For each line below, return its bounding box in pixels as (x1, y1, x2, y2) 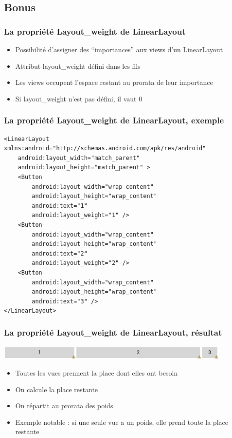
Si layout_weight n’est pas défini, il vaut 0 (15, 93, 143, 103)
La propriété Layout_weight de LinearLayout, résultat (4, 326, 222, 338)
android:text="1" (32, 202, 88, 209)
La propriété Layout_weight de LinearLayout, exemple (4, 114, 224, 126)
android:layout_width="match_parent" (18, 154, 140, 161)
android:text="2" (32, 250, 88, 257)
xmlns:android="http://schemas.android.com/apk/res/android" (4, 145, 206, 152)
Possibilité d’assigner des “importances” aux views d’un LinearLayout (15, 44, 223, 54)
